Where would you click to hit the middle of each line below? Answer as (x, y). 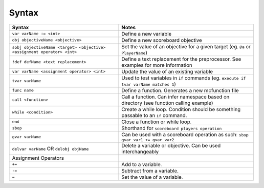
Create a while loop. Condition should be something (181, 109)
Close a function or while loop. (156, 122)
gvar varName (26, 137)
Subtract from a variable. (150, 170)
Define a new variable (147, 34)
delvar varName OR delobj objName (50, 149)
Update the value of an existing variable (167, 72)
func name (23, 90)
